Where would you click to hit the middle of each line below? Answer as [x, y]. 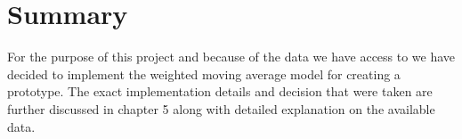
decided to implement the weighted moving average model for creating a [204, 74]
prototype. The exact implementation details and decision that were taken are [220, 91]
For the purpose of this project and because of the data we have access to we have [231, 57]
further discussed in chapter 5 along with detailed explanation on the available [221, 108]
